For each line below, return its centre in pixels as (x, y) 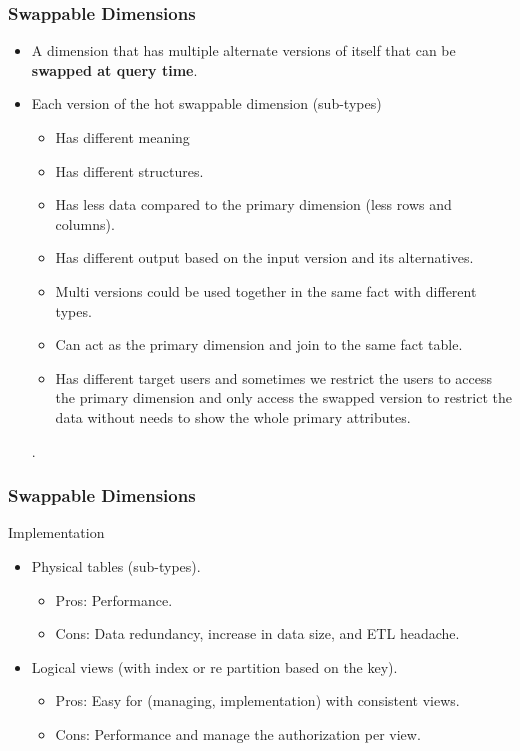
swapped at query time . (114, 69)
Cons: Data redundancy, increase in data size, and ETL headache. (257, 633)
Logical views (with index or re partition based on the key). (214, 666)
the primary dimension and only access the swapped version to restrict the (284, 397)
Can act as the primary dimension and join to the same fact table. (259, 344)
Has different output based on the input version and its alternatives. (264, 257)
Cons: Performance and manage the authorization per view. (238, 733)
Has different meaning (122, 137)
